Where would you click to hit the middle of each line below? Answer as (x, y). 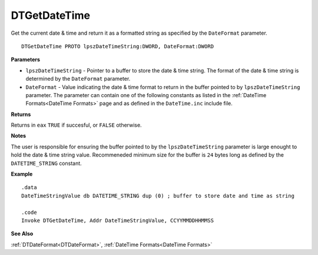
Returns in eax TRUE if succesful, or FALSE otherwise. (76, 125)
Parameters (26, 59)
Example (22, 174)
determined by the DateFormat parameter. (78, 79)
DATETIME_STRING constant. (46, 163)
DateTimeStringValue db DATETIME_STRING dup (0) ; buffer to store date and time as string (158, 196)
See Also (22, 234)
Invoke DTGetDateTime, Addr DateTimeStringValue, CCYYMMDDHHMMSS (118, 220)
